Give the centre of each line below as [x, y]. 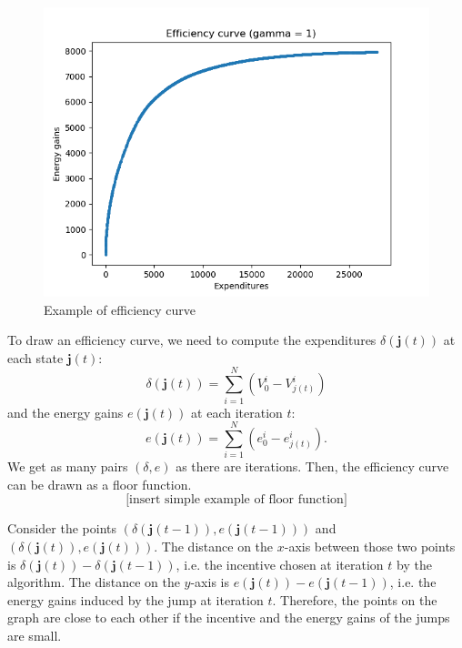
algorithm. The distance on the [94, 582]
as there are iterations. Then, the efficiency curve [312, 466]
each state [35, 357]
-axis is [210, 582]
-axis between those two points [370, 546]
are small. [35, 635]
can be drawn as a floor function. [100, 484]
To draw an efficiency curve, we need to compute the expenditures [192, 340]
